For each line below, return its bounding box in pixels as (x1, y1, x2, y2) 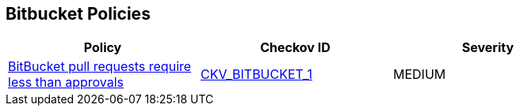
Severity (461, 39, 514, 56)
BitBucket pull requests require (8, 58, 192, 75)
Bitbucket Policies (6, 4, 151, 24)
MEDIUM (392, 66, 446, 83)
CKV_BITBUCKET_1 (200, 66, 313, 83)
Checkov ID (260, 39, 331, 56)
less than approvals (8, 74, 124, 91)
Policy (83, 39, 122, 56)
